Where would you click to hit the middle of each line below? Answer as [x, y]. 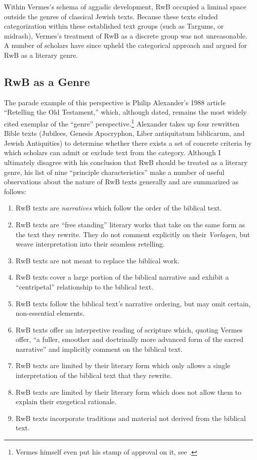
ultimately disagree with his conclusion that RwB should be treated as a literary [126, 162]
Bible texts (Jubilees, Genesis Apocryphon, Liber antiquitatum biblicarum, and [124, 133]
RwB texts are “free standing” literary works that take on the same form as [130, 224]
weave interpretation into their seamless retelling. [90, 244]
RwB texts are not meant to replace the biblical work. [97, 260]
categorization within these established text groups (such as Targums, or [114, 26]
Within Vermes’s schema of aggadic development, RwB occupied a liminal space [125, 6]
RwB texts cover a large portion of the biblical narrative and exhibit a [122, 277]
